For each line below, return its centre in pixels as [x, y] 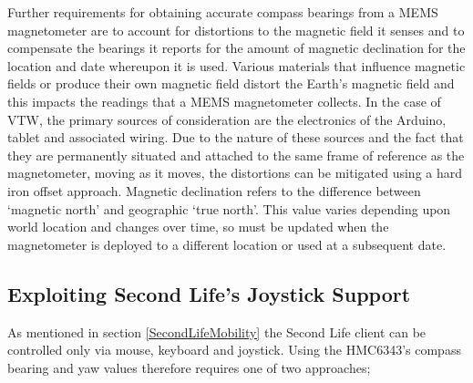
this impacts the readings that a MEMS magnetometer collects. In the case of [224, 101]
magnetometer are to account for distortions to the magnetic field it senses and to [236, 30]
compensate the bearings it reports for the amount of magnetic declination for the [236, 48]
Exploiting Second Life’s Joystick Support [209, 293]
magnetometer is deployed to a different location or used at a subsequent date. [227, 244]
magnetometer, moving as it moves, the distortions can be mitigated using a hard [235, 173]
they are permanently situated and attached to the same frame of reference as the [236, 155]
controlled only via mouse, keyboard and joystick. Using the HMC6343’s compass [234, 350]
